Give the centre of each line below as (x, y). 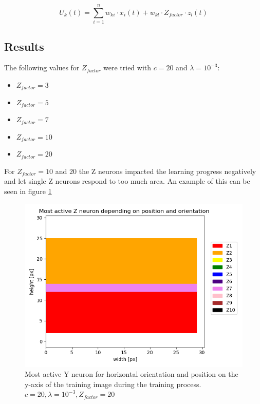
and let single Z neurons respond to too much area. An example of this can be (127, 181)
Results (24, 46)
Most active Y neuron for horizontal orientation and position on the (132, 374)
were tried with (127, 68)
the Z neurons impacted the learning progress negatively (168, 171)
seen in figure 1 (28, 191)
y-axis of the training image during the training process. (113, 384)
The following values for (42, 68)
